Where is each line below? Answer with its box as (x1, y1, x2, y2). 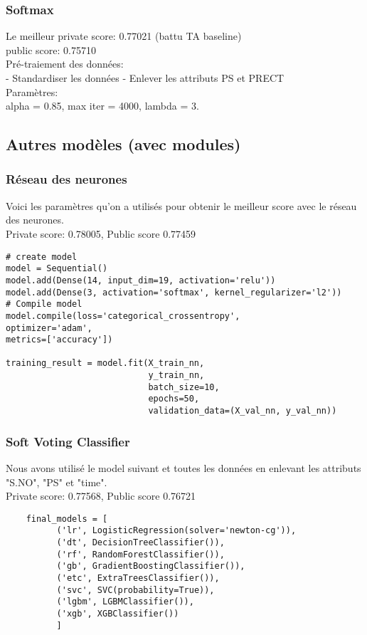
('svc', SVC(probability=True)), (56, 584, 215, 595)
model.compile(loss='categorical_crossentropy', (6, 310, 240, 321)
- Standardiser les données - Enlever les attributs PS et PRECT (6, 70, 284, 85)
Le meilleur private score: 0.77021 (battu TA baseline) (6, 28, 242, 43)
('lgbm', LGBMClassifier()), (56, 597, 194, 607)
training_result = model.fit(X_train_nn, (6, 358, 205, 369)
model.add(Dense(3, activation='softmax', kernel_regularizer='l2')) (6, 287, 342, 298)
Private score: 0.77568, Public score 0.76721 (6, 488, 196, 503)
